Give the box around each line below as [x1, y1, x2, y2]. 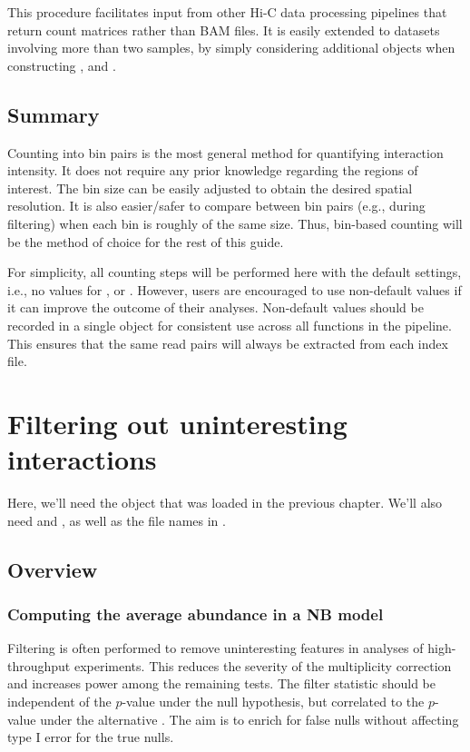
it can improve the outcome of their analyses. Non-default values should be [7, 298, 424, 317]
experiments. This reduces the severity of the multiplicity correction [73, 656, 452, 675]
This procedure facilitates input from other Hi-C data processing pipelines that [7, 3, 447, 21]
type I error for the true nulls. [7, 727, 174, 747]
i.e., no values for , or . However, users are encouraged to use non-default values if [7, 280, 462, 299]
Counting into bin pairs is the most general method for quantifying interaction [7, 143, 444, 162]
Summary [7, 100, 100, 128]
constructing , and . [7, 55, 116, 74]
